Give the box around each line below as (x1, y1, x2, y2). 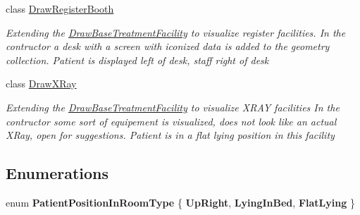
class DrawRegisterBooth (6, 1, 114, 16)
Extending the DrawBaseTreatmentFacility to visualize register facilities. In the (6, 25, 346, 39)
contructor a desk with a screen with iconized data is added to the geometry (6, 39, 330, 54)
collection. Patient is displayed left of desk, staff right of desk (6, 52, 269, 67)
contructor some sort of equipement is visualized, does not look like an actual (6, 113, 337, 128)
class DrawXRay (6, 76, 77, 91)
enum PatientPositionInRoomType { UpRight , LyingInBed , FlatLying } (6, 195, 355, 209)
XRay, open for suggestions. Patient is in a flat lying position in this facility (6, 128, 335, 142)
